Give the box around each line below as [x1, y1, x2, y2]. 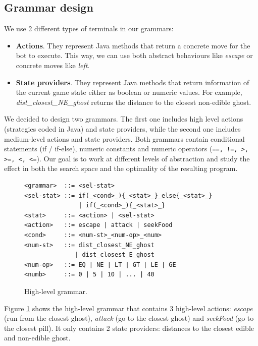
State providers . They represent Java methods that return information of [16, 77, 249, 87]
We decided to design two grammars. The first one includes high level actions [4, 113, 243, 124]
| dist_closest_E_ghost [75, 251, 154, 259]
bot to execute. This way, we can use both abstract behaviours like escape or [16, 50, 253, 61]
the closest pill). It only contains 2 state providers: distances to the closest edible [4, 322, 254, 333]
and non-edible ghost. [4, 332, 71, 343]
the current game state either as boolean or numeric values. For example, [16, 87, 242, 97]
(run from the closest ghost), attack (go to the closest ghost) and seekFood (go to [4, 313, 254, 323]
